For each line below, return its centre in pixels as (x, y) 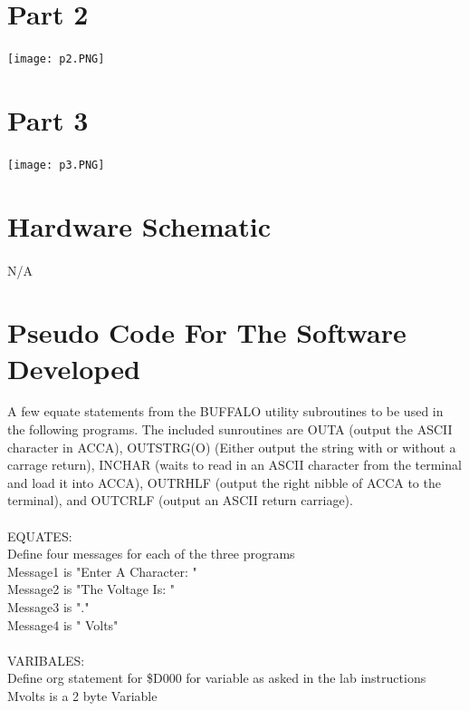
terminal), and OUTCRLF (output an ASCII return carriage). (180, 500)
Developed (74, 368)
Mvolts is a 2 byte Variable (82, 695)
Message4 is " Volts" (63, 624)
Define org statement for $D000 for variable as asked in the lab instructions (217, 678)
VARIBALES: (46, 660)
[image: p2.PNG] (56, 59)
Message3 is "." (48, 606)
